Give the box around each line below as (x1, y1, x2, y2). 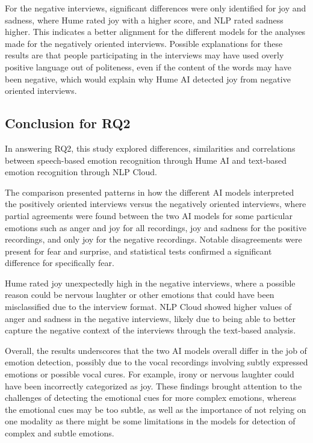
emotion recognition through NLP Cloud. (5, 166, 157, 178)
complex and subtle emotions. (5, 427, 114, 439)
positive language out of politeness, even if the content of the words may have (5, 60, 291, 73)
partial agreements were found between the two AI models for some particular (5, 209, 293, 221)
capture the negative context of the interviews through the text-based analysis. (5, 324, 296, 336)
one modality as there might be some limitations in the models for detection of (5, 415, 296, 427)
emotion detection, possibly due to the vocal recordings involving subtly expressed (5, 356, 308, 368)
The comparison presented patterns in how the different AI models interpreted (5, 185, 294, 198)
